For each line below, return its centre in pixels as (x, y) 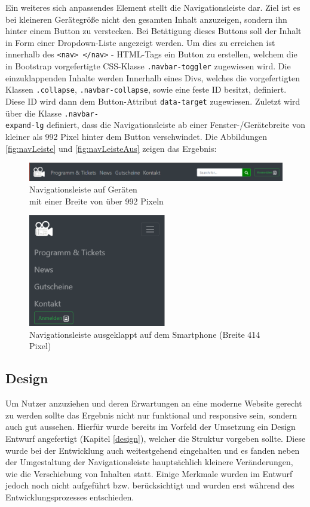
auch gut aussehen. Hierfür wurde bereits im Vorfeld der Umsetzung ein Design (151, 427)
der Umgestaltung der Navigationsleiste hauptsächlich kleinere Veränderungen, (149, 462)
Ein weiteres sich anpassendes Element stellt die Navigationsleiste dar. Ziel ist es (153, 7)
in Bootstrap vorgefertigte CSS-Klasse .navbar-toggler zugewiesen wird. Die (148, 66)
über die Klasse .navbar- (52, 113)
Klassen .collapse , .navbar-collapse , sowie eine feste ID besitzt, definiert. (146, 89)
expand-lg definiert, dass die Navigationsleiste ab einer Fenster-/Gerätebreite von (156, 125)
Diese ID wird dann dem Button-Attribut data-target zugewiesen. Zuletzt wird (153, 101)
